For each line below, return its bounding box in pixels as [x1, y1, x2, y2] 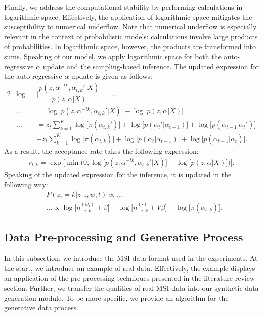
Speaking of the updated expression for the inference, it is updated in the [4, 169, 232, 179]
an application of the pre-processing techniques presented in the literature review [4, 273, 255, 283]
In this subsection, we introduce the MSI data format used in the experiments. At [4, 253, 258, 263]
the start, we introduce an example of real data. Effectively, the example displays [4, 262, 255, 273]
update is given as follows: [71, 71, 152, 81]
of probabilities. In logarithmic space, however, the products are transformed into [4, 41, 256, 52]
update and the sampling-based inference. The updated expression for [42, 61, 259, 71]
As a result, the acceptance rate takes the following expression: [4, 145, 199, 156]
